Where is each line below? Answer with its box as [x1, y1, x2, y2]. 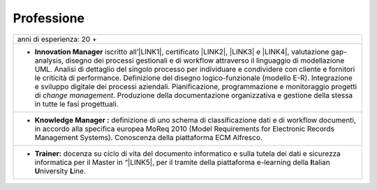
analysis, [34, 56, 64, 65]
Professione [13, 10, 85, 26]
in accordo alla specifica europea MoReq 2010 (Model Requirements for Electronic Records [34, 124, 335, 134]
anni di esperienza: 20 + [17, 34, 97, 44]
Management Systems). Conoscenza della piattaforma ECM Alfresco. [34, 132, 263, 142]
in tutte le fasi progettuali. [34, 99, 119, 109]
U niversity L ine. [34, 166, 87, 175]
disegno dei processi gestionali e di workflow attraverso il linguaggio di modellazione [65, 56, 345, 65]
